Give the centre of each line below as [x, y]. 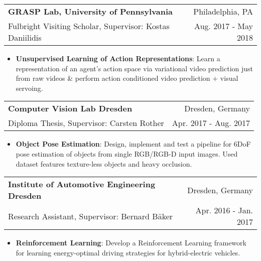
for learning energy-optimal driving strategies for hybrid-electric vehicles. [128, 252]
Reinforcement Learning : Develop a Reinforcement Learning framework [131, 243]
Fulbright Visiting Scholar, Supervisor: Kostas [89, 26]
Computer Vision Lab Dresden [70, 108]
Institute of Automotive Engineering [82, 184]
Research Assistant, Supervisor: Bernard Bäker [91, 216]
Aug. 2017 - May [224, 26]
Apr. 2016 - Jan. [224, 210]
